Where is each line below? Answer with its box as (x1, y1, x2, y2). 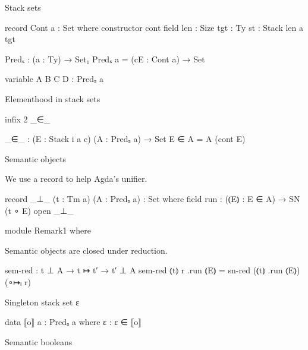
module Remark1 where (5, 224, 91, 237)
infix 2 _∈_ (5, 112, 51, 125)
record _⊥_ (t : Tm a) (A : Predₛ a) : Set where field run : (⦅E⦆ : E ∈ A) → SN (5, 192, 300, 204)
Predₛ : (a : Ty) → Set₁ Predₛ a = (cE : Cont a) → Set (5, 52, 205, 65)
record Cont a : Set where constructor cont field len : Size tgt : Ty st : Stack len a (5, 21, 303, 33)
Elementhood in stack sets (5, 92, 100, 105)
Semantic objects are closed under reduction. (5, 244, 168, 256)
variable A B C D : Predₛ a (5, 72, 103, 85)
